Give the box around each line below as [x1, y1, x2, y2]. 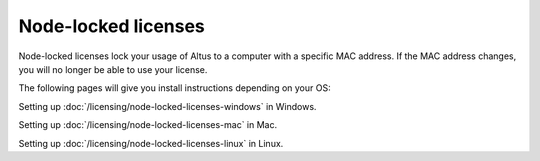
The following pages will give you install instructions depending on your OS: [18, 82, 331, 94]
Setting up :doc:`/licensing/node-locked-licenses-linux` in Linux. [18, 137, 284, 149]
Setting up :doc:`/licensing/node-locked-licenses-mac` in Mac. [18, 119, 278, 131]
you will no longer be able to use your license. [18, 63, 208, 75]
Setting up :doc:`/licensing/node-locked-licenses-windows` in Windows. [18, 100, 317, 112]
